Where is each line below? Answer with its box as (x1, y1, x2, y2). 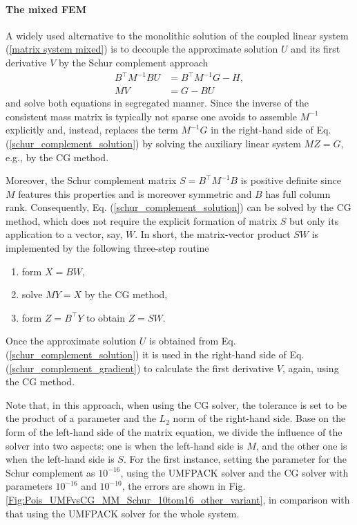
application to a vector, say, (6, 227, 123, 241)
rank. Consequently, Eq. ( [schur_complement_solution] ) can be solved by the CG (6, 200, 351, 214)
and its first (291, 42, 340, 56)
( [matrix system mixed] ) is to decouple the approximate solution (6, 42, 278, 56)
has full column (265, 186, 331, 201)
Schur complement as (6, 465, 95, 479)
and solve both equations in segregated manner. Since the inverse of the (6, 95, 309, 110)
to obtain (86, 310, 125, 324)
